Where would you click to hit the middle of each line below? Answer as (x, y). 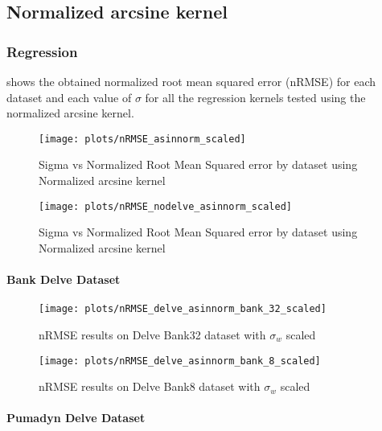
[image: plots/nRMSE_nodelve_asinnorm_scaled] (165, 206)
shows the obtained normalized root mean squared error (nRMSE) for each (191, 81)
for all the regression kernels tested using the (255, 97)
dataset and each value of (69, 97)
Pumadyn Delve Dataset (76, 418)
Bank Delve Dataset (64, 279)
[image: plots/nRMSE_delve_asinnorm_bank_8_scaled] (180, 361)
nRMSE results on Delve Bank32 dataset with (152, 334)
